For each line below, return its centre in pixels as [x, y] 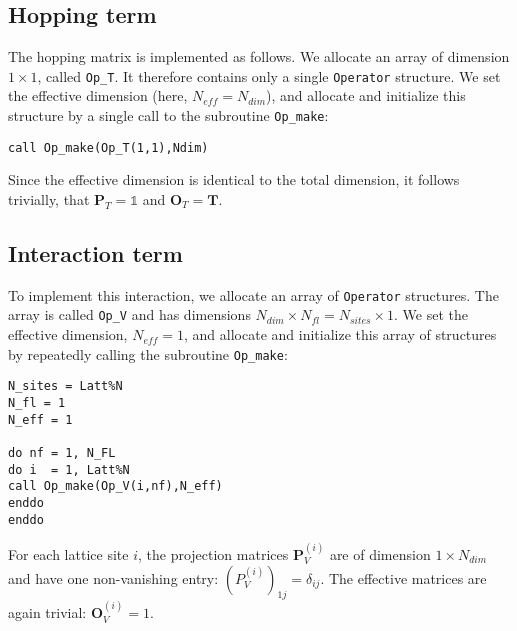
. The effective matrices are [403, 577]
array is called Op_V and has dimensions [129, 314]
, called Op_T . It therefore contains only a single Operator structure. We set [269, 75]
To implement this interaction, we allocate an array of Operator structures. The [253, 294]
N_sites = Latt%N [65, 386]
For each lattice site [68, 554]
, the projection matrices [213, 554]
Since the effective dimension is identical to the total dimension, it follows [234, 179]
